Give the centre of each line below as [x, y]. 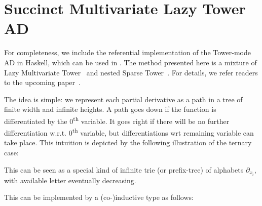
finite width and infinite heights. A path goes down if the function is [110, 109]
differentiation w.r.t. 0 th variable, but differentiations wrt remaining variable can [129, 132]
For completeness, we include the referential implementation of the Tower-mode [127, 52]
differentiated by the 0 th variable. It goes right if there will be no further [117, 120]
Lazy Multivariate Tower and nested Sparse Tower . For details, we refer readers [131, 72]
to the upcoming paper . [42, 82]
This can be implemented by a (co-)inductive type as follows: [99, 197]
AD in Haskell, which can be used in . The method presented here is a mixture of [130, 62]
